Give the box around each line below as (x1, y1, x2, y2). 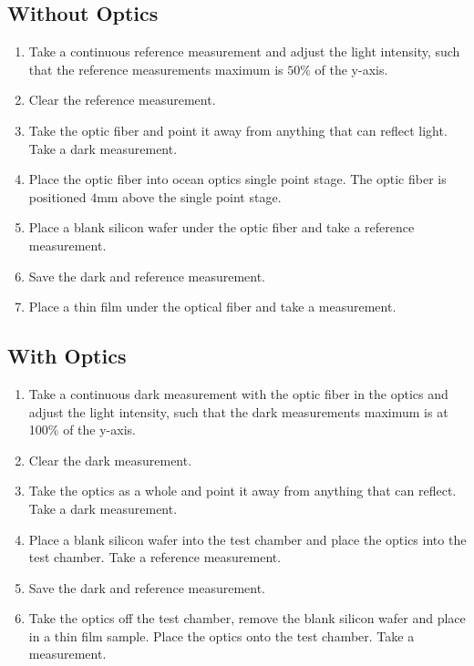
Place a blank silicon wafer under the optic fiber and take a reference (28, 218, 415, 237)
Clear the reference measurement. (28, 90, 216, 109)
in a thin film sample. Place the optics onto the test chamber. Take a (28, 626, 415, 645)
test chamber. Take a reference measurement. (28, 548, 282, 567)
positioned (28, 187, 87, 206)
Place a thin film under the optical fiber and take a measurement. (28, 297, 397, 316)
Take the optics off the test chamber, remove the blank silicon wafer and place (28, 609, 466, 628)
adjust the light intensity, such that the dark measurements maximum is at (28, 402, 448, 421)
